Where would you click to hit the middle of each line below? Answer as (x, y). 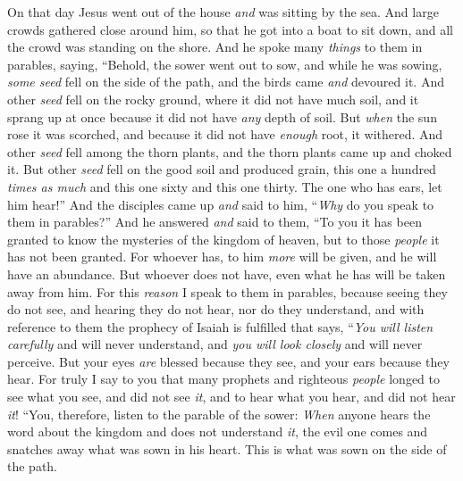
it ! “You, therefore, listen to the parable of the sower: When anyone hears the (219, 414)
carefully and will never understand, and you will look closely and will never (215, 344)
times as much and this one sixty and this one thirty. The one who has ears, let (225, 186)
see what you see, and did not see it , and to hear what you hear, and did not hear (231, 397)
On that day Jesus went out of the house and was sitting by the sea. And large (223, 12)
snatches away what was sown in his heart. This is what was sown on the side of (227, 448)
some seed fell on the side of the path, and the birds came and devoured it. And (226, 82)
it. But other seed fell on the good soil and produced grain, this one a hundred (222, 169)
